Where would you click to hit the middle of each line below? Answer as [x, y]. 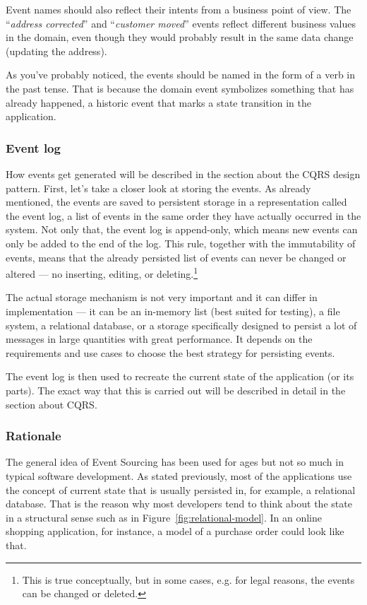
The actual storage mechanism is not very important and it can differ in [162, 297]
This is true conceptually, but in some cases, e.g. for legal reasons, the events [188, 579]
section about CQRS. [52, 404]
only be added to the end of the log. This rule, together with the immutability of [181, 243]
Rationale [34, 436]
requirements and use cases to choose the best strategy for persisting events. [170, 352]
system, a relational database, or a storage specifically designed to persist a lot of [181, 325]
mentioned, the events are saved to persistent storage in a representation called [176, 202]
